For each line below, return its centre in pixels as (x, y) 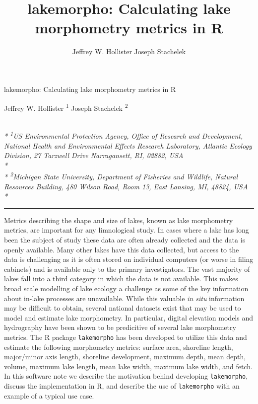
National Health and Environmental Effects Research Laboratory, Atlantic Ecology (128, 145)
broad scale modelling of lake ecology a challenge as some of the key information (126, 288)
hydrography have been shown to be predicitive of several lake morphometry (120, 327)
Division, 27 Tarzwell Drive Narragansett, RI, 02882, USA (94, 155)
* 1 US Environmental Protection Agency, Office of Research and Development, (124, 135)
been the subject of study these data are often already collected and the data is (125, 240)
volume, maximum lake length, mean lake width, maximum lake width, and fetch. (128, 366)
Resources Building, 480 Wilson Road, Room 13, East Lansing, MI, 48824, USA (126, 186)
